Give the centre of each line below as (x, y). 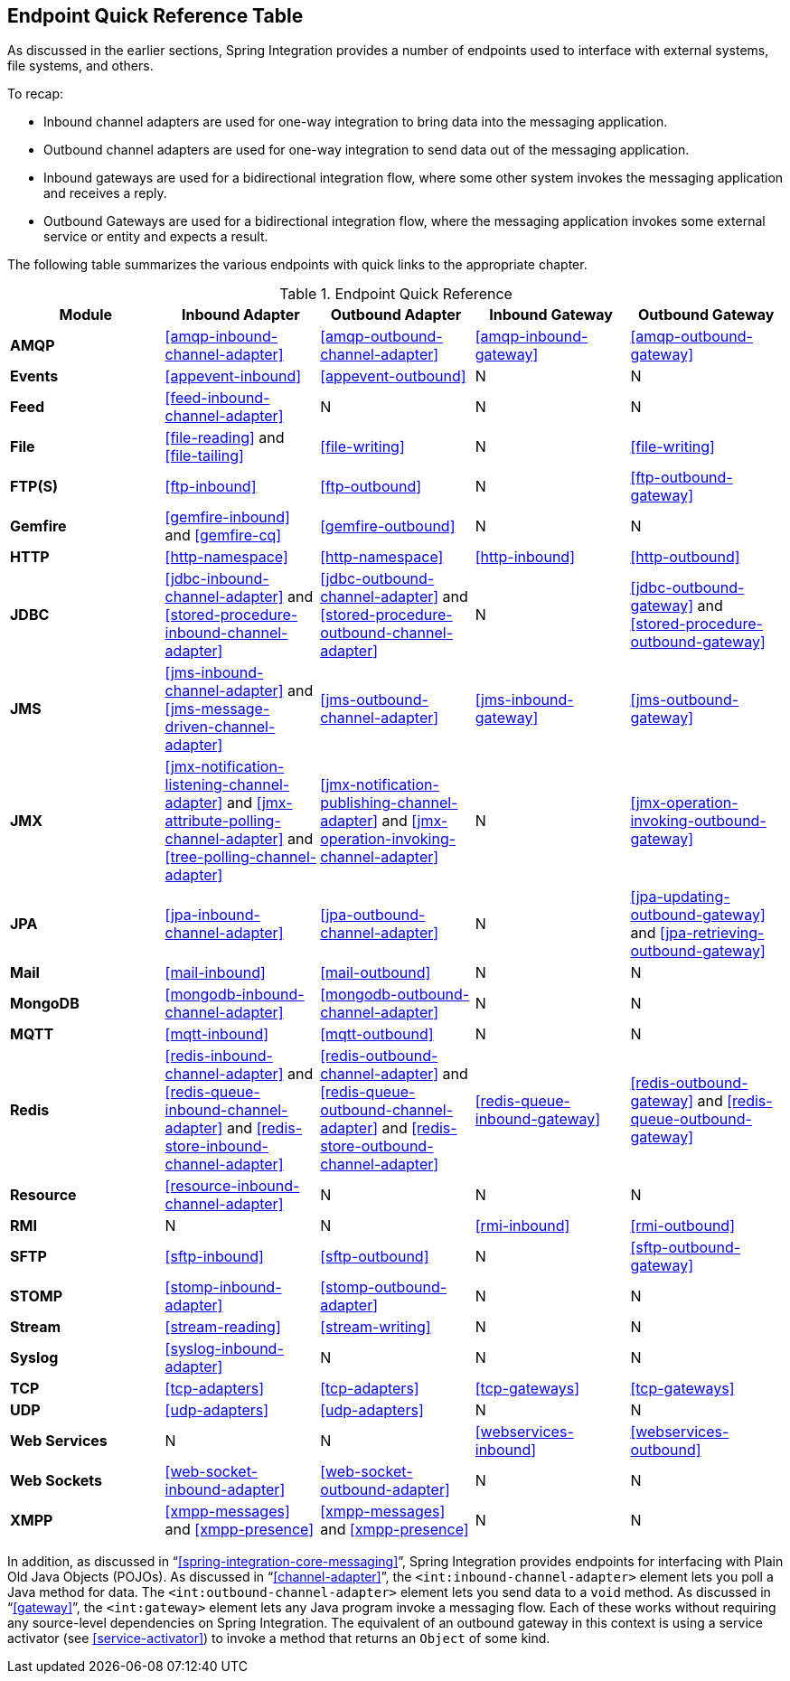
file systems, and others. (80, 66)
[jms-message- (217, 709)
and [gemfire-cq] (223, 535)
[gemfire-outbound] (388, 526)
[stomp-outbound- (384, 1287)
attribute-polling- (223, 821)
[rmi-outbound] (682, 1226)
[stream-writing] (376, 1327)
